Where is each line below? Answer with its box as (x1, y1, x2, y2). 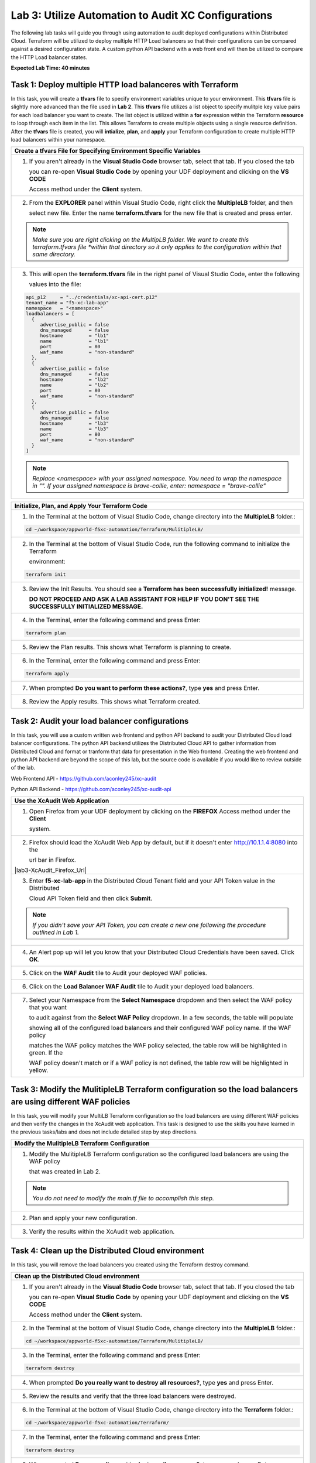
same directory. (32, 250, 76, 259)
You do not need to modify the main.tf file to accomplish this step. (32, 1194, 215, 1202)
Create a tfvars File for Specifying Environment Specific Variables (14, 147, 201, 155)
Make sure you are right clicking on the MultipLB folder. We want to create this (32, 236, 249, 244)
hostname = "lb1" (40, 332, 109, 339)
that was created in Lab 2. (29, 1167, 101, 1176)
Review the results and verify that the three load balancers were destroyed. (29, 1392, 236, 1400)
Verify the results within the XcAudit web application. (29, 1227, 175, 1235)
